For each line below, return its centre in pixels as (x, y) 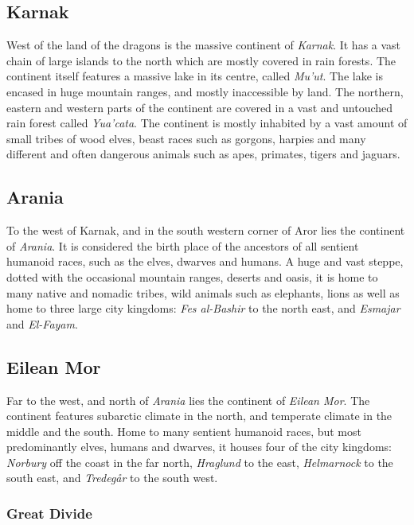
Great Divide (49, 513)
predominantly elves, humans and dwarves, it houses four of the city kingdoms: (199, 447)
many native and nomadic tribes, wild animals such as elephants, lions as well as (203, 292)
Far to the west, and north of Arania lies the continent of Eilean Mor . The (188, 400)
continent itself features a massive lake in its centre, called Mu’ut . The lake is (195, 76)
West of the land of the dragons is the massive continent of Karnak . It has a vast (204, 45)
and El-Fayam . (42, 323)
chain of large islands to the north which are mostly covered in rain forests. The (201, 60)
